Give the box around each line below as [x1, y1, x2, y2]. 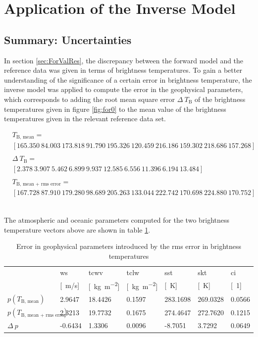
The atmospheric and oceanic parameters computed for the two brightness [4, 214, 230, 225]
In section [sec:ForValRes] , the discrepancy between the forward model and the [4, 55, 244, 65]
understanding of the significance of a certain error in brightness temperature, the [4, 74, 252, 85]
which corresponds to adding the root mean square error [4, 94, 175, 104]
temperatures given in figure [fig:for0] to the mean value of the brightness [4, 103, 226, 114]
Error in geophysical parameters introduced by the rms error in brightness [16, 241, 242, 251]
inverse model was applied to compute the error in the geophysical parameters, [4, 84, 243, 95]
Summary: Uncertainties [4, 32, 132, 47]
